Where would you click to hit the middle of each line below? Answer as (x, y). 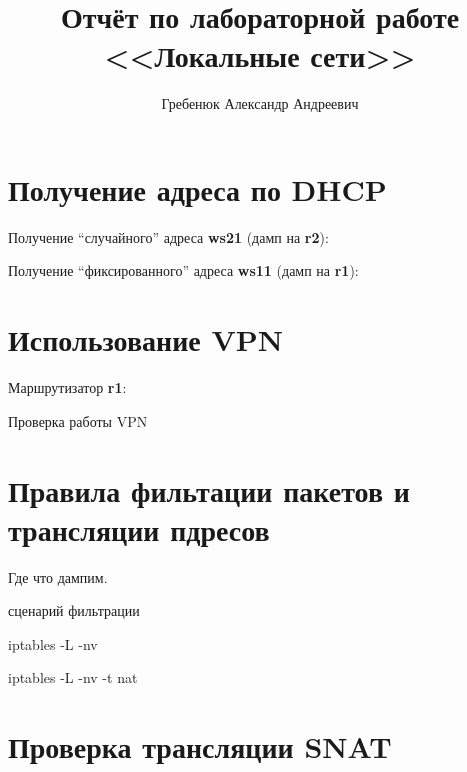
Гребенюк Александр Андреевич (260, 103)
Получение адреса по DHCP (197, 188)
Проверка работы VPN (78, 420)
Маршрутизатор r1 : (67, 387)
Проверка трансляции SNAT (200, 746)
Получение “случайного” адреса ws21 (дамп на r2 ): (168, 236)
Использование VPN (145, 339)
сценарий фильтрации (74, 610)
